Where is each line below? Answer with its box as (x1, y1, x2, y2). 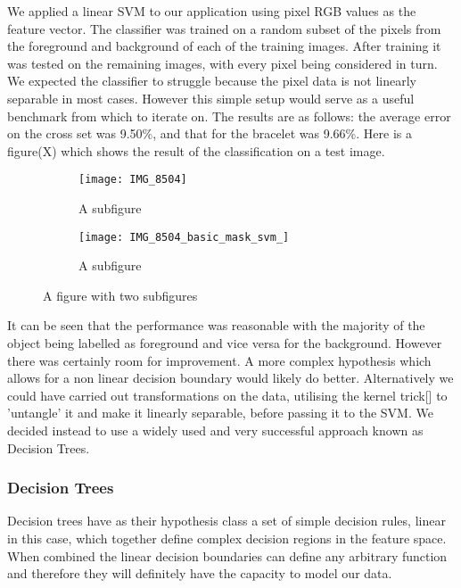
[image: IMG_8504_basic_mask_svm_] (78, 230, 290, 244)
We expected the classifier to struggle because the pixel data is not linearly (7, 71, 416, 90)
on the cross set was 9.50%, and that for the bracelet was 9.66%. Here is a (7, 124, 412, 143)
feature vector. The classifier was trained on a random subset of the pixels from (7, 19, 441, 37)
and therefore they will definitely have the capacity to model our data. (7, 564, 392, 583)
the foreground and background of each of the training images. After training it (7, 37, 441, 55)
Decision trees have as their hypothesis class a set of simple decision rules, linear (7, 511, 446, 530)
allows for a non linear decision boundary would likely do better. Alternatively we (7, 369, 454, 387)
